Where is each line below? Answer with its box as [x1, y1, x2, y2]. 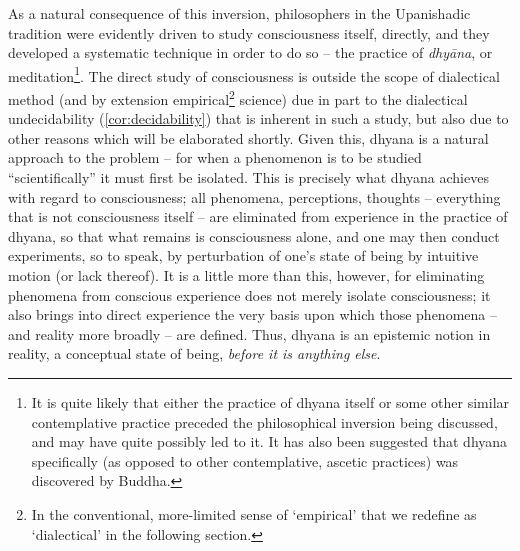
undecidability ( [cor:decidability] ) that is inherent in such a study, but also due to [8, 108, 509, 129]
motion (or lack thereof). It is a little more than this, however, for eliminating [8, 265, 485, 286]
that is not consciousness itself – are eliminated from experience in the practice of [8, 206, 508, 227]
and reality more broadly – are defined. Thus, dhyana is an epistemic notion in [8, 323, 491, 344]
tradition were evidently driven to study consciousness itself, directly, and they [8, 22, 490, 43]
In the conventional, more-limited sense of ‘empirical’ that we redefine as [31, 503, 477, 524]
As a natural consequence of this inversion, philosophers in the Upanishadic [8, 3, 471, 23]
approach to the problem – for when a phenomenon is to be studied [8, 147, 422, 168]
